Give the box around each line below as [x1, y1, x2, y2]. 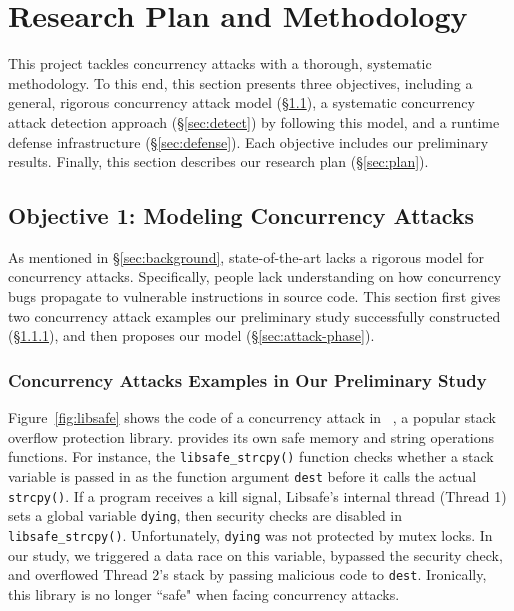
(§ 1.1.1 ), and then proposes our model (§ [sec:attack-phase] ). [8, 325, 375, 346]
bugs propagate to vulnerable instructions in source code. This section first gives [8, 286, 501, 307]
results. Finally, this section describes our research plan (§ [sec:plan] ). [8, 151, 429, 172]
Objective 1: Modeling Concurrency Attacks [8, 200, 475, 231]
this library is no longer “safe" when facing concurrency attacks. [8, 583, 400, 604]
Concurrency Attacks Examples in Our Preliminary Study [8, 367, 487, 392]
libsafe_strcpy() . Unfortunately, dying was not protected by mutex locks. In [8, 524, 493, 545]
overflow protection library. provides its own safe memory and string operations [8, 426, 495, 447]
